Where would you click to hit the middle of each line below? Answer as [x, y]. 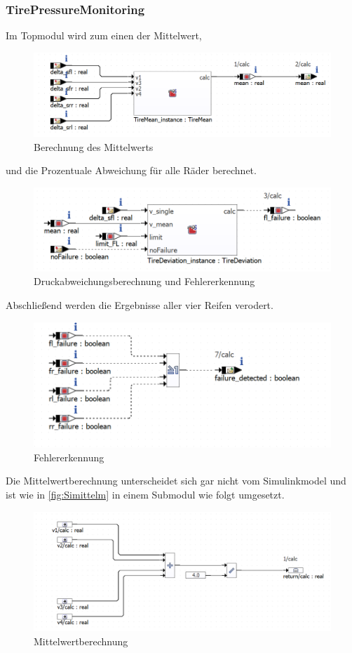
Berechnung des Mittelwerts [94, 146]
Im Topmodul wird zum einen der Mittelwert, [104, 35]
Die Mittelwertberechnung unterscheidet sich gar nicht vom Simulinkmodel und [176, 481]
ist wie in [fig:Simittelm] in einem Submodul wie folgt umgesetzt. [145, 494]
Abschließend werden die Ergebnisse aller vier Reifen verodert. [140, 305]
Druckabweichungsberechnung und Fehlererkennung [144, 281]
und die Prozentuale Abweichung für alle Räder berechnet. [131, 170]
